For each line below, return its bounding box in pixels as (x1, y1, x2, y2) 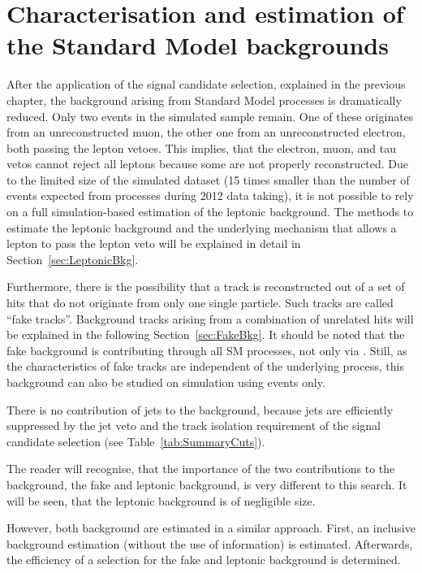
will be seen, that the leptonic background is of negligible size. (6, 492, 316, 509)
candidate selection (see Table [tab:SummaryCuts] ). (6, 432, 265, 449)
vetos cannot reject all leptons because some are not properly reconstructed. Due (6, 155, 409, 172)
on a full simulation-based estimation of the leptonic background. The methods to (6, 203, 414, 220)
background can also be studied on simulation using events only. (6, 374, 325, 390)
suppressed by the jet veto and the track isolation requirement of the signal (6, 417, 381, 434)
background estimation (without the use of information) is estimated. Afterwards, (6, 535, 413, 552)
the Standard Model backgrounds (6, 28, 389, 62)
